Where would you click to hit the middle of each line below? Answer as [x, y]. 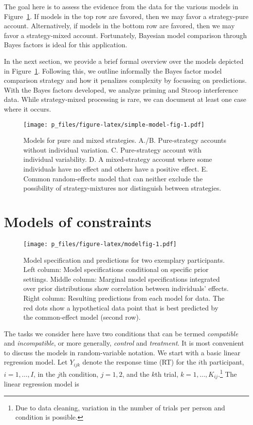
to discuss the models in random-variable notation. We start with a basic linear [122, 352]
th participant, [222, 362]
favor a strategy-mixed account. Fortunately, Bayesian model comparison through [126, 35]
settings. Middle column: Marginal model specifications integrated [122, 279]
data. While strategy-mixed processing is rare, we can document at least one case [125, 99]
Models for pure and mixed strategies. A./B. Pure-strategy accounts [125, 140]
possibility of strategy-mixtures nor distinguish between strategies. [122, 188]
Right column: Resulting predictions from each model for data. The [124, 298]
